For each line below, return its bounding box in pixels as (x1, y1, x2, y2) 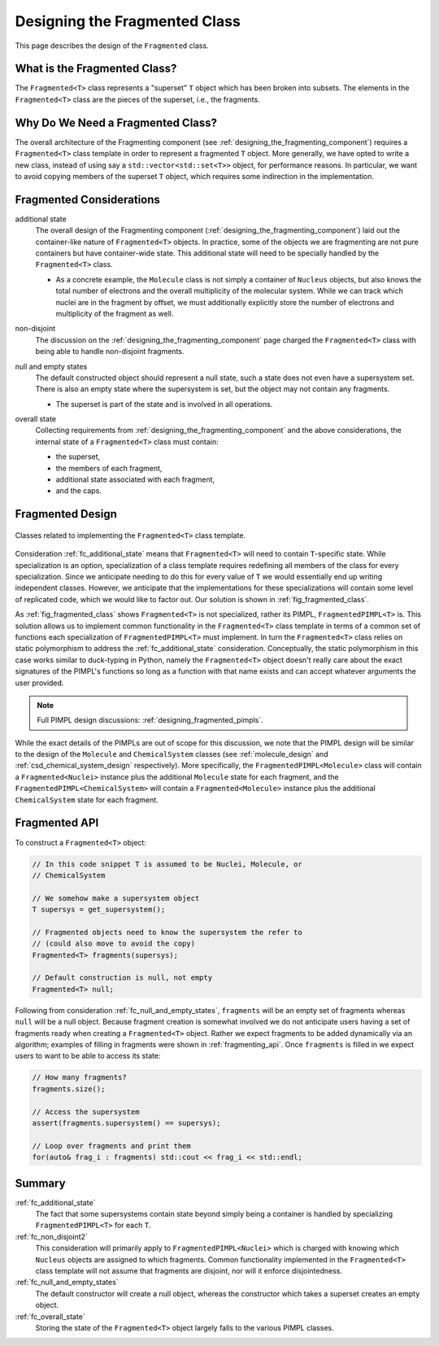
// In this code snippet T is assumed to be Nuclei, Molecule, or (32, 859, 302, 868)
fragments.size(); (32, 1084, 106, 1094)
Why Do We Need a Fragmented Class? (15, 116, 218, 129)
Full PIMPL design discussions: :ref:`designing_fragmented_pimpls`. (37, 715, 263, 725)
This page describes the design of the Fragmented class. (15, 41, 209, 50)
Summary (15, 1176, 66, 1190)
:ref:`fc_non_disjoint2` (15, 1231, 89, 1241)
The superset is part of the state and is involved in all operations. (55, 399, 273, 409)
